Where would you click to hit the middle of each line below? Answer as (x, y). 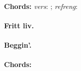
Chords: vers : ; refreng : (41, 6)
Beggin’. (18, 45)
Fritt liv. (19, 26)
